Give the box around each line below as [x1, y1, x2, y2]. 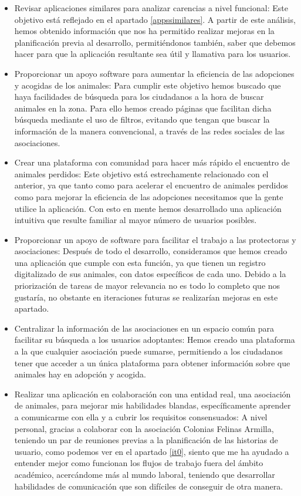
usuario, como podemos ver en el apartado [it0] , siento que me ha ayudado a [14, 445, 289, 457]
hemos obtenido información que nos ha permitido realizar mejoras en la [14, 25, 275, 37]
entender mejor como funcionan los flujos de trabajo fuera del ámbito [14, 457, 263, 469]
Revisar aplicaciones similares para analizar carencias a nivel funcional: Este [14, 2, 288, 14]
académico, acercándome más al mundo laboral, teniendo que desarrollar [14, 468, 275, 480]
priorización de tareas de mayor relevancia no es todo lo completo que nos [14, 279, 280, 292]
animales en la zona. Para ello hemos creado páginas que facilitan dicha [14, 102, 272, 114]
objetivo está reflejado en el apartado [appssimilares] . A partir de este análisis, [14, 13, 296, 25]
